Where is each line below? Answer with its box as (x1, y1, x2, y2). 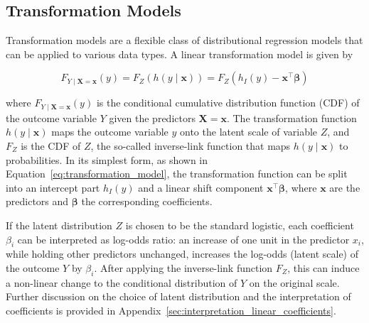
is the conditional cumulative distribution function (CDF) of (96, 95, 360, 110)
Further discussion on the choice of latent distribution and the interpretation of (6, 289, 351, 304)
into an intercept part (6, 180, 100, 195)
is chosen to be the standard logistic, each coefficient (125, 218, 354, 232)
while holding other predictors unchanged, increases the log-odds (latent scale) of (6, 246, 358, 261)
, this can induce (287, 260, 360, 275)
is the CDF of (21, 138, 81, 153)
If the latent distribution (6, 218, 112, 232)
